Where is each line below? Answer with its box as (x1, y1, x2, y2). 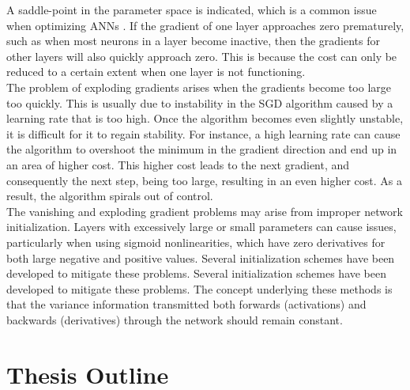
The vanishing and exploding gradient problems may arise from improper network (6, 203, 403, 219)
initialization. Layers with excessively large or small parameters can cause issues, (6, 218, 397, 235)
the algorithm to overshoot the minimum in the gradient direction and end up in (6, 141, 397, 157)
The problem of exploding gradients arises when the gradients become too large (6, 78, 391, 95)
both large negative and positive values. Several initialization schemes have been (6, 249, 395, 266)
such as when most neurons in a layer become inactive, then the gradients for (6, 32, 381, 49)
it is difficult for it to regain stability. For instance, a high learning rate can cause (6, 125, 401, 142)
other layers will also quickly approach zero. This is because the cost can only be (6, 47, 397, 64)
